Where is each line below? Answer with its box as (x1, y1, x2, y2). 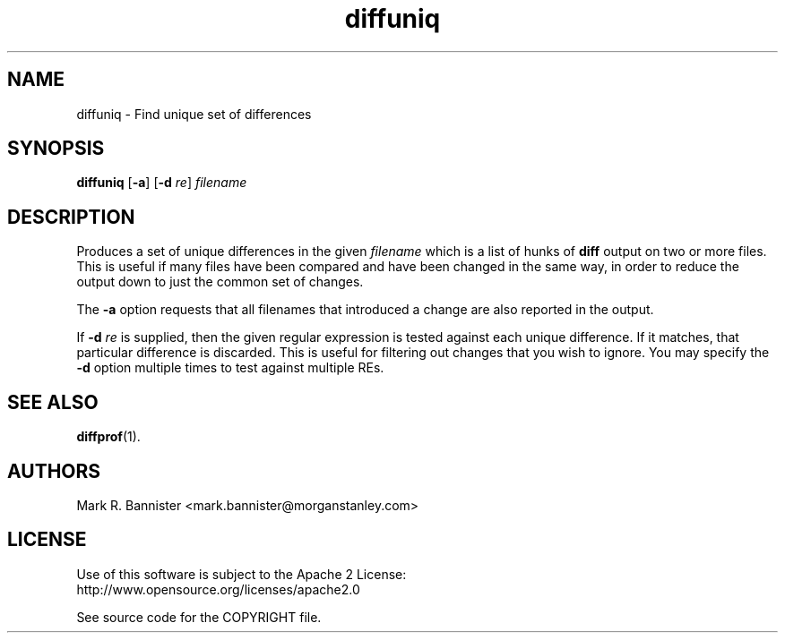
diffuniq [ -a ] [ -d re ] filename (76, 175, 247, 191)
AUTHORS (7, 459, 101, 482)
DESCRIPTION (7, 205, 135, 228)
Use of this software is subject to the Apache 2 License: (76, 566, 407, 582)
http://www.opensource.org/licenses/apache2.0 (76, 581, 360, 597)
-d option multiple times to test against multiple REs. (76, 360, 384, 376)
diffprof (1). (76, 429, 141, 445)
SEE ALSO (7, 390, 99, 414)
